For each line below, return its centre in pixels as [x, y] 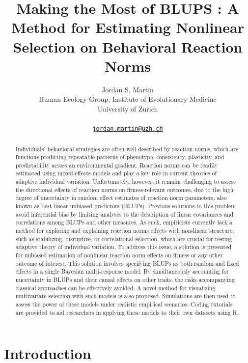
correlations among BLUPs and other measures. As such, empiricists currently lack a [124, 222]
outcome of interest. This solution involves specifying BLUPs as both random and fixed [127, 263]
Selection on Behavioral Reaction [128, 46]
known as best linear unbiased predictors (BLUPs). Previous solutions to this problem [126, 206]
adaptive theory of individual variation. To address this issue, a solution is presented [124, 247]
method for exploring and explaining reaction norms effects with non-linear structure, [125, 231]
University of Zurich [128, 108]
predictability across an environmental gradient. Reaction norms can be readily [117, 165]
